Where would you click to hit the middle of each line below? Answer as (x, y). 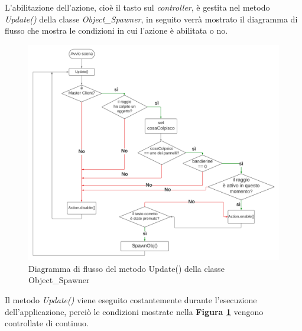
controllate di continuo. (47, 323)
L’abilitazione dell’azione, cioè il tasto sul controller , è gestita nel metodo (137, 7)
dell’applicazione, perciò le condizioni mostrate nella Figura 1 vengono (134, 311)
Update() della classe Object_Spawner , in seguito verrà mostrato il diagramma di (151, 19)
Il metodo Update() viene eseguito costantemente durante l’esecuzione (131, 299)
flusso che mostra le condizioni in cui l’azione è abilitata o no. (116, 30)
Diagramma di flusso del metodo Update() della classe (126, 268)
